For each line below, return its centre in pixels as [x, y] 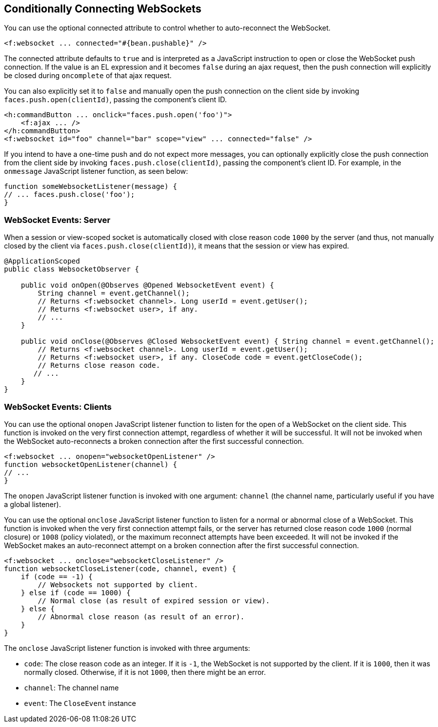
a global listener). [33, 504]
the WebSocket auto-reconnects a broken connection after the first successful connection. [154, 441]
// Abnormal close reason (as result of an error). [141, 617]
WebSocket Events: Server [57, 220]
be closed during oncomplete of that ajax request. [88, 76]
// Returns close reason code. [99, 366]
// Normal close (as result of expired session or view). [154, 600]
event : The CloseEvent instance [80, 703]
